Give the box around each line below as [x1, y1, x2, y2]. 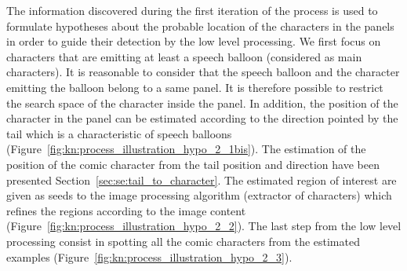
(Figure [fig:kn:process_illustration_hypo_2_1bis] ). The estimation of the [6, 141, 366, 157]
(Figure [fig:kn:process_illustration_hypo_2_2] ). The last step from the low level [6, 218, 402, 234]
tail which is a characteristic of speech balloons [6, 125, 232, 141]
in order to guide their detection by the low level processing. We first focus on [6, 33, 381, 49]
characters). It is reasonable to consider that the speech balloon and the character [6, 64, 400, 80]
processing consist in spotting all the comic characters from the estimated [6, 233, 360, 249]
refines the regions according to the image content [6, 202, 246, 218]
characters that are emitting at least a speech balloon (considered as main [6, 48, 362, 64]
